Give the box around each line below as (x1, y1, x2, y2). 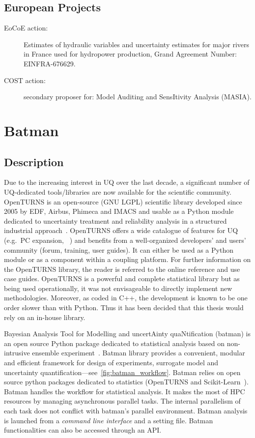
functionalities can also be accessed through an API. (4, 425, 162, 435)
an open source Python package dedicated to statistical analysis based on (4, 338, 225, 348)
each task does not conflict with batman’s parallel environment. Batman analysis (4, 406, 248, 415)
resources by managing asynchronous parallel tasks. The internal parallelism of (4, 396, 241, 406)
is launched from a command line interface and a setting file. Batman (4, 415, 213, 425)
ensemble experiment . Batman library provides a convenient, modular (32, 348, 245, 358)
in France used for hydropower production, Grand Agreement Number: (24, 49, 237, 59)
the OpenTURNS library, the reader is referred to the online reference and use (4, 263, 240, 274)
